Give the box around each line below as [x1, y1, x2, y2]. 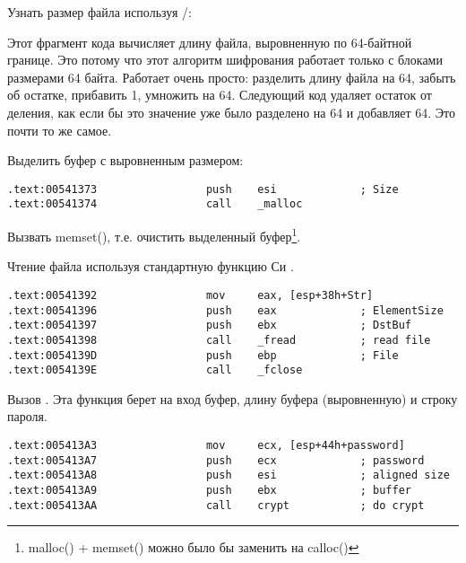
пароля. [7, 407, 47, 426]
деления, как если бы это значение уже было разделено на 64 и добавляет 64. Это [7, 102, 456, 121]
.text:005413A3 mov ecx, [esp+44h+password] [7, 439, 405, 453]
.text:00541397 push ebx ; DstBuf [7, 319, 412, 332]
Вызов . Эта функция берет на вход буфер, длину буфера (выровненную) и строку [7, 389, 458, 408]
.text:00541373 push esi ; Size [7, 182, 399, 196]
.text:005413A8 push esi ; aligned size [7, 469, 450, 482]
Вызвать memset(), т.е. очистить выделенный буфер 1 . [7, 224, 301, 245]
